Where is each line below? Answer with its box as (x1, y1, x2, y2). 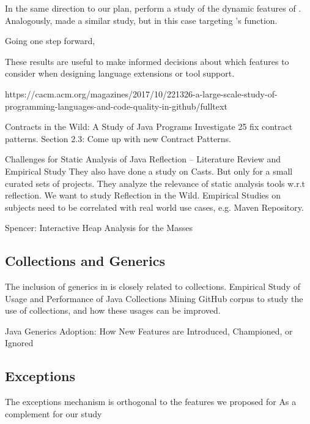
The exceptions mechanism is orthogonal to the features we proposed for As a (5, 395, 297, 408)
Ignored (5, 336, 34, 349)
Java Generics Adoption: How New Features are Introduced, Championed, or (5, 324, 293, 337)
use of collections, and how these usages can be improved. (5, 304, 221, 317)
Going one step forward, (5, 34, 95, 47)
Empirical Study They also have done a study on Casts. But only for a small (5, 164, 293, 177)
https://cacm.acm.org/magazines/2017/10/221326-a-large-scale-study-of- (5, 87, 278, 100)
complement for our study (5, 407, 102, 420)
